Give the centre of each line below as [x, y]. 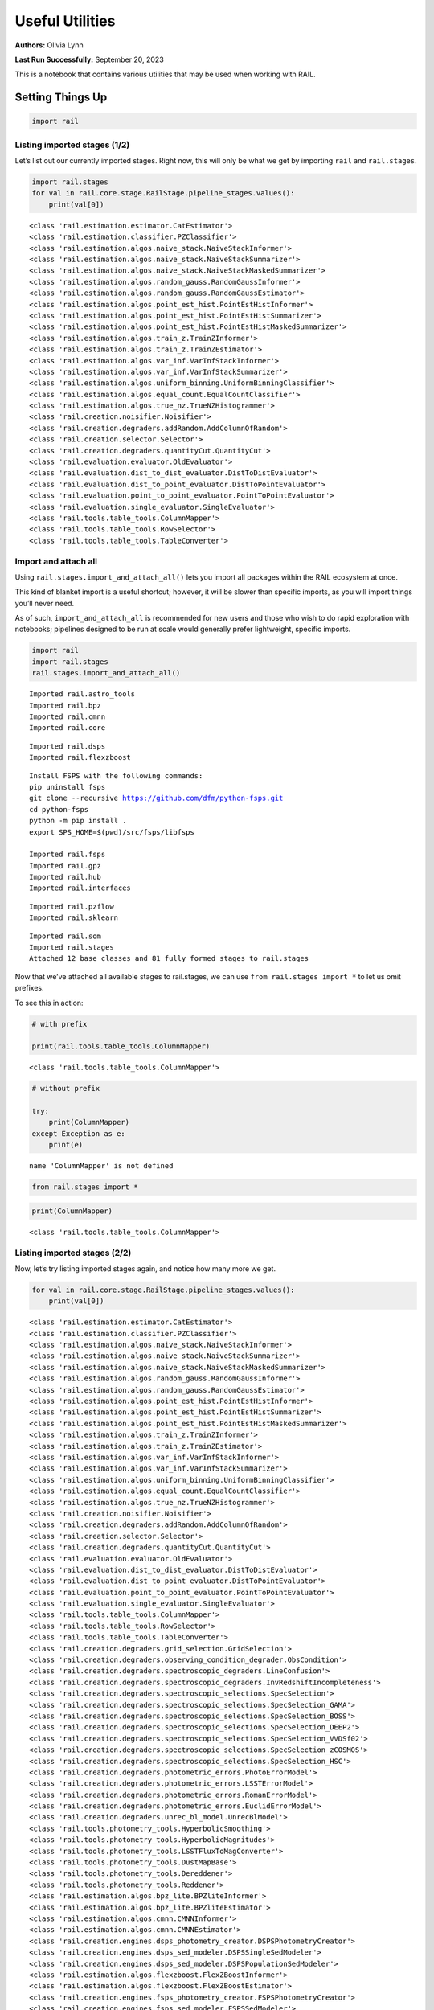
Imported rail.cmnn [68, 716]
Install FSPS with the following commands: [116, 775]
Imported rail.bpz [66, 705]
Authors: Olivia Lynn [49, 45]
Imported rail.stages [72, 948]
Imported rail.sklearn [74, 918]
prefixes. [29, 988]
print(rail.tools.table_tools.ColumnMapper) [121, 1046]
